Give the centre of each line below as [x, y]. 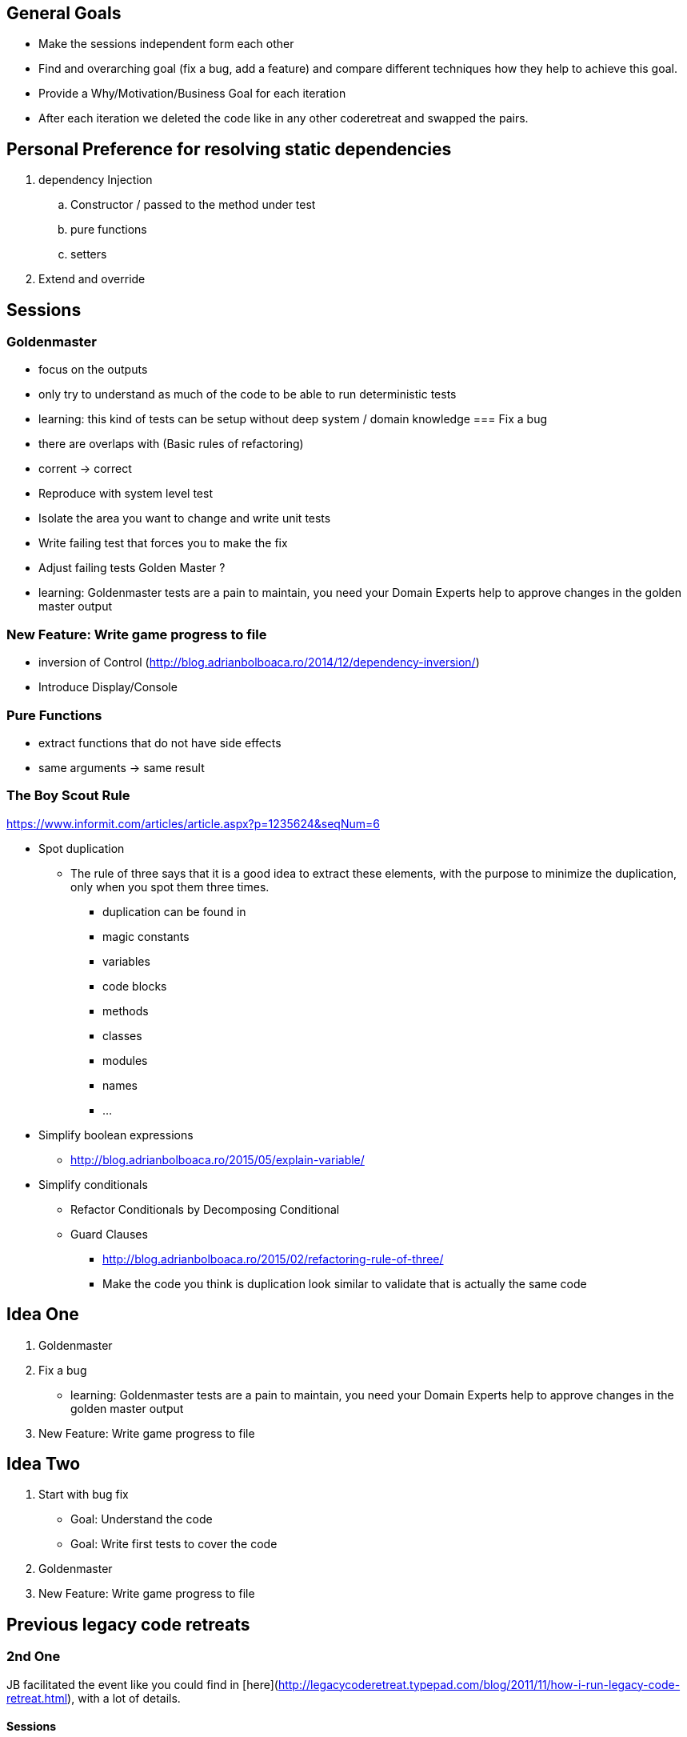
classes [122, 1035]
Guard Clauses [109, 1234]
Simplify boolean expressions [116, 1135]
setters [89, 254]
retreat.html [37, 1698]
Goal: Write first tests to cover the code [174, 1544]
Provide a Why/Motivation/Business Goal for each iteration [192, 94]
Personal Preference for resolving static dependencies [229, 149]
